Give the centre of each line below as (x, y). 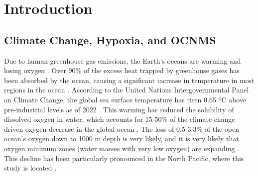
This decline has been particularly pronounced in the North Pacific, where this (124, 158)
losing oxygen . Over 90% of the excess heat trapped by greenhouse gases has (122, 70)
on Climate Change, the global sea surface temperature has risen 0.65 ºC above (125, 99)
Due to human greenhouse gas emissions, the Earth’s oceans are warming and (123, 60)
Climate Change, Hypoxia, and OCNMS (110, 40)
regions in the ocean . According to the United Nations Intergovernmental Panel (127, 90)
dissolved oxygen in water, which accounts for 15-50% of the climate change (120, 119)
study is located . (30, 168)
